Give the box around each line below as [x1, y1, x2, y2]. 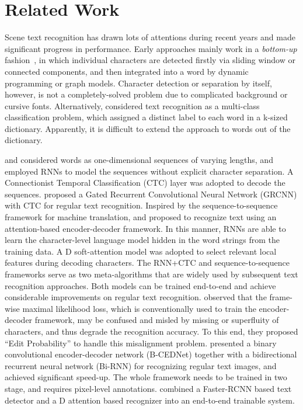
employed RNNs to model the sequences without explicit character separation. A [5, 165, 294, 177]
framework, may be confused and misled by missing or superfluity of [34, 314, 279, 326]
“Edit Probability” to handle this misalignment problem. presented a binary [5, 336, 277, 349]
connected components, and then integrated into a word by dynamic [5, 65, 249, 77]
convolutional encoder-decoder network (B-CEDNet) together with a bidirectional [5, 348, 297, 360]
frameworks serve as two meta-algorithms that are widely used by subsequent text [5, 268, 298, 280]
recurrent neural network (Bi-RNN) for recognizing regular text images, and [5, 359, 277, 371]
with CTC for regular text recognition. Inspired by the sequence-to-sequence [5, 199, 278, 211]
